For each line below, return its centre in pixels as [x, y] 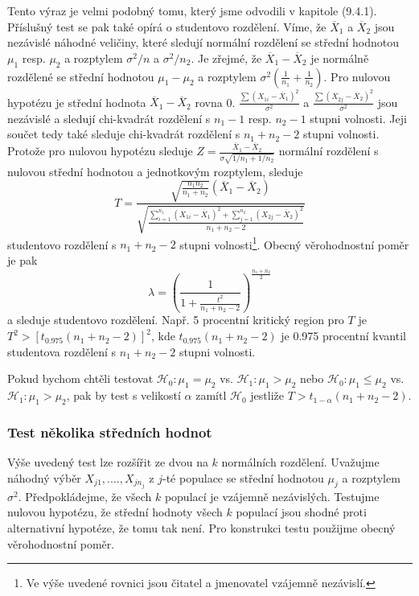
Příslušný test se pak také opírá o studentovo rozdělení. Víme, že [167, 26]
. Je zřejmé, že [226, 58]
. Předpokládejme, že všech [85, 496]
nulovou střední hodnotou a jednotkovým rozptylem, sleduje [155, 171]
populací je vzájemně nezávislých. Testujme [272, 496]
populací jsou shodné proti [301, 512]
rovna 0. [215, 102]
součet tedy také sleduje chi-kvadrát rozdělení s [124, 134]
